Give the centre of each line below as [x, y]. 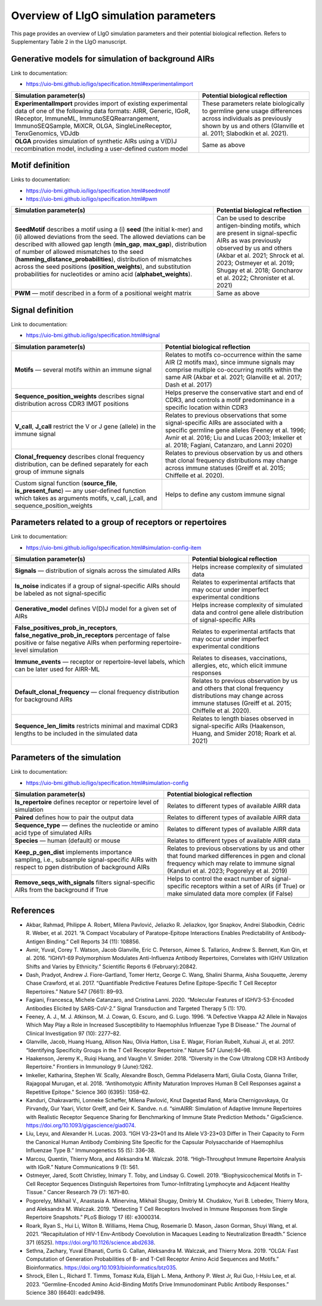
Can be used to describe [251, 218]
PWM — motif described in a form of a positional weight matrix [103, 293]
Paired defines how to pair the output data [74, 817]
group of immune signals [49, 471]
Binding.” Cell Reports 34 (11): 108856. [93, 942]
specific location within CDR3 [206, 407]
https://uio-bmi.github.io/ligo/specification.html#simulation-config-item [114, 547]
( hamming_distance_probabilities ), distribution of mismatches [103, 259]
